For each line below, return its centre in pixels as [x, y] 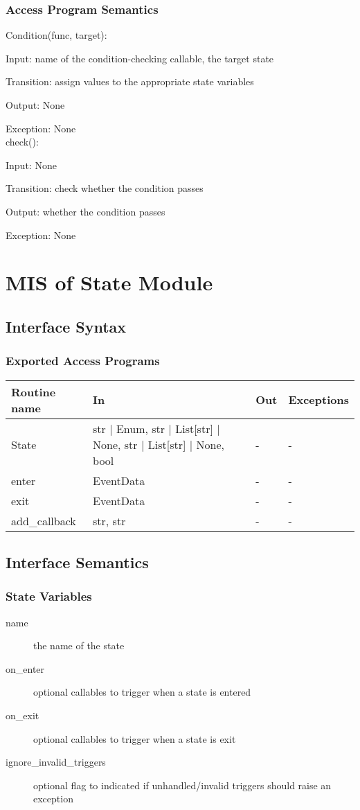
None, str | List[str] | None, [159, 444]
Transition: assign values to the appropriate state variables [130, 81]
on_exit [22, 715]
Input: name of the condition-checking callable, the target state [140, 58]
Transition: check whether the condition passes [105, 188]
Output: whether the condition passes [85, 211]
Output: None [35, 105]
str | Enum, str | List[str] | [156, 428]
